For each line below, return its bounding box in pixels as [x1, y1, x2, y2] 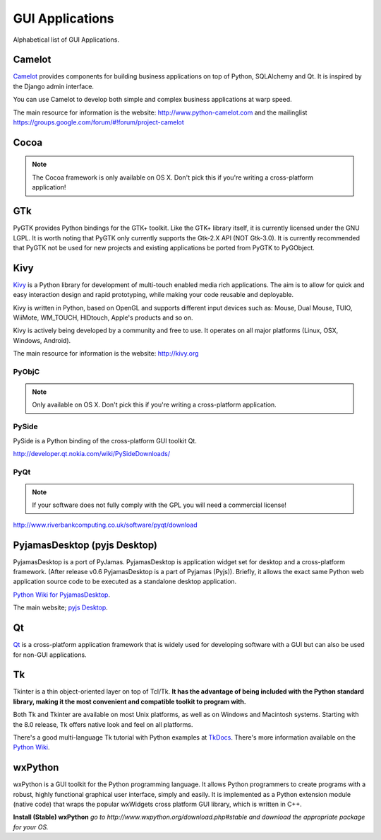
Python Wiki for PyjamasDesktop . [13, 590, 111, 599]
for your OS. [13, 822, 49, 831]
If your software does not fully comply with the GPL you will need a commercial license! [32, 501, 287, 509]
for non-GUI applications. [13, 651, 87, 659]
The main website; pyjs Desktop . [13, 603, 109, 612]
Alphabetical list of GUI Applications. [13, 35, 120, 44]
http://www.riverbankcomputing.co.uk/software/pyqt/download [13, 520, 198, 529]
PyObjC [13, 366, 40, 376]
